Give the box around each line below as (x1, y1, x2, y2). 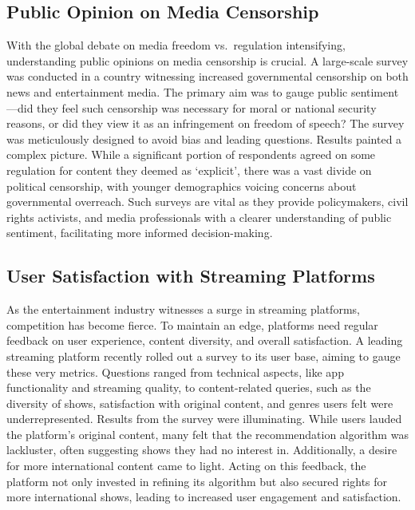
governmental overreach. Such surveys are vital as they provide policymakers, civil (6, 193, 409, 210)
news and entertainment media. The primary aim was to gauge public (6, 83, 348, 100)
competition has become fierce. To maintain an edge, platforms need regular (6, 316, 378, 333)
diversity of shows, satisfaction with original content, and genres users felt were (6, 394, 393, 411)
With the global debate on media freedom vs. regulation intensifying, (6, 37, 346, 53)
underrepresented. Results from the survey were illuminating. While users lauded (6, 410, 402, 427)
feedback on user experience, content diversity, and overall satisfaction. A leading (6, 332, 403, 349)
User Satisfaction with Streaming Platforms (6, 263, 375, 288)
